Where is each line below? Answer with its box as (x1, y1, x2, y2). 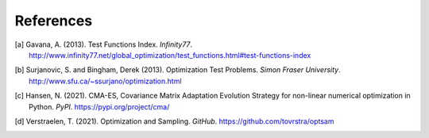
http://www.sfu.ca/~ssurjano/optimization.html (29, 76, 182, 86)
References (14, 12, 93, 29)
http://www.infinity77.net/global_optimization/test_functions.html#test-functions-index (29, 50, 311, 59)
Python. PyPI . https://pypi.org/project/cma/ (29, 102, 170, 111)
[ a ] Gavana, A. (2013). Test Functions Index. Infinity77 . (14, 40, 193, 49)
